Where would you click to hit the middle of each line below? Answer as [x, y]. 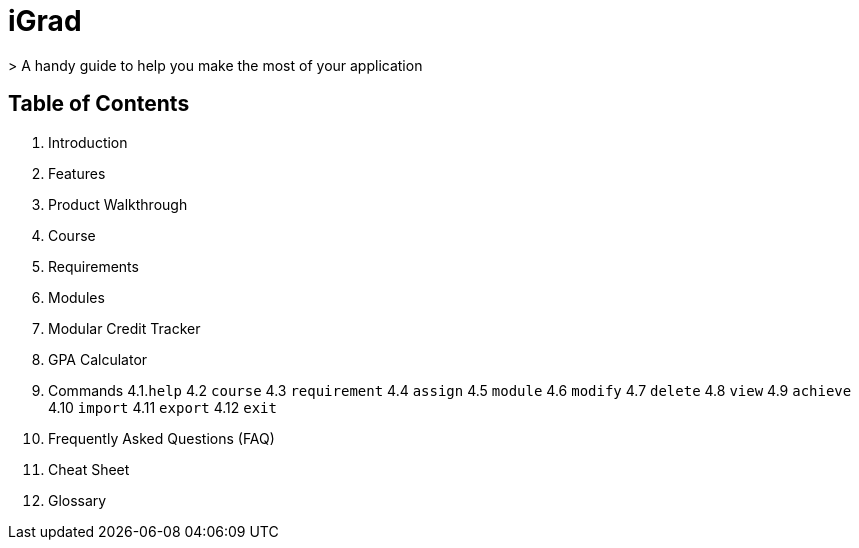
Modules [76, 297]
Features [77, 173]
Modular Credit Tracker [124, 328]
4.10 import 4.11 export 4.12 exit [162, 407]
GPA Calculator [98, 359]
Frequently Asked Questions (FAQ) [161, 438]
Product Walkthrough [118, 204]
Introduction [88, 142]
